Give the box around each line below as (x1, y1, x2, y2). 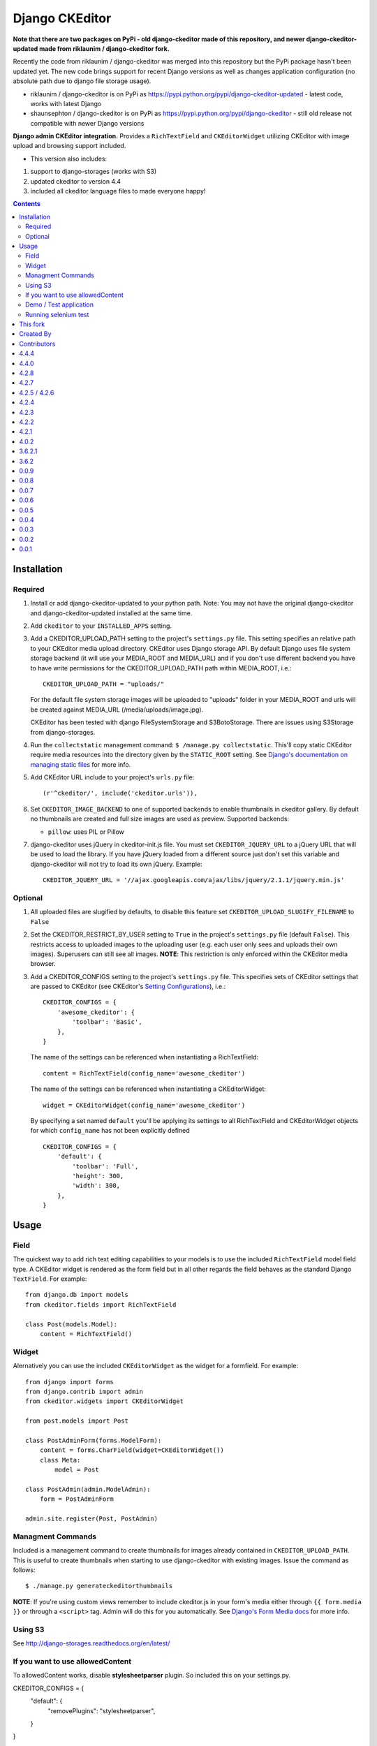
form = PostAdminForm (39, 1495, 114, 1503)
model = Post (54, 1466, 99, 1474)
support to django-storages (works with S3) (30, 168, 157, 176)
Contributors (19, 339, 56, 348)
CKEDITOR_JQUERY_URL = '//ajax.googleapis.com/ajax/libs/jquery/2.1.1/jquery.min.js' (43, 876, 345, 884)
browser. (30, 960, 56, 968)
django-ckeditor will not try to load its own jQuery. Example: (30, 860, 202, 868)
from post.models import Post (25, 1417, 129, 1425)
